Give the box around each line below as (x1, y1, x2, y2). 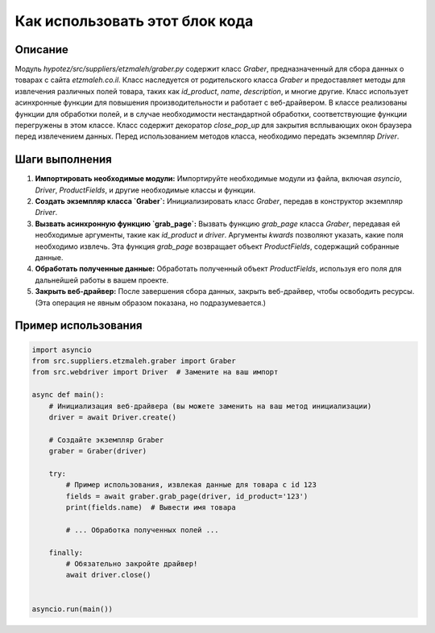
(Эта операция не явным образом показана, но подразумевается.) (35, 298, 266, 308)
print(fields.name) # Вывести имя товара (65, 503, 237, 512)
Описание (14, 43, 68, 56)
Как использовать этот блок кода (14, 12, 254, 30)
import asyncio (31, 345, 92, 354)
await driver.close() (65, 570, 151, 580)
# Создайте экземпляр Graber (48, 435, 164, 445)
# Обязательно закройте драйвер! (65, 560, 198, 569)
